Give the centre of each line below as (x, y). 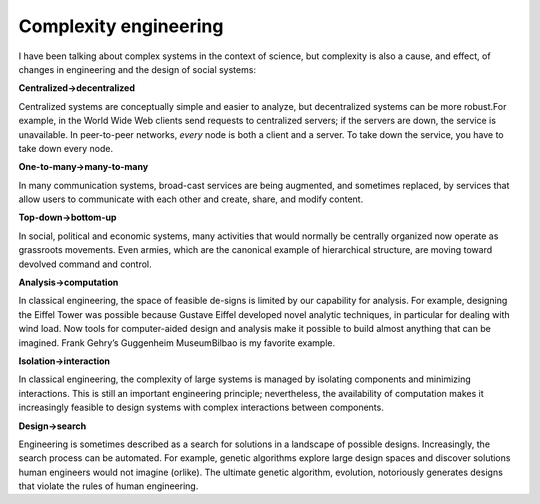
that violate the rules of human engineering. (108, 486)
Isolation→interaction (64, 361)
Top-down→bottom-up (67, 217)
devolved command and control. (85, 264)
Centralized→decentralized (76, 88)
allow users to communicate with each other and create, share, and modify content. (191, 199)
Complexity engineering (121, 26)
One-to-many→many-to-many (83, 167)
